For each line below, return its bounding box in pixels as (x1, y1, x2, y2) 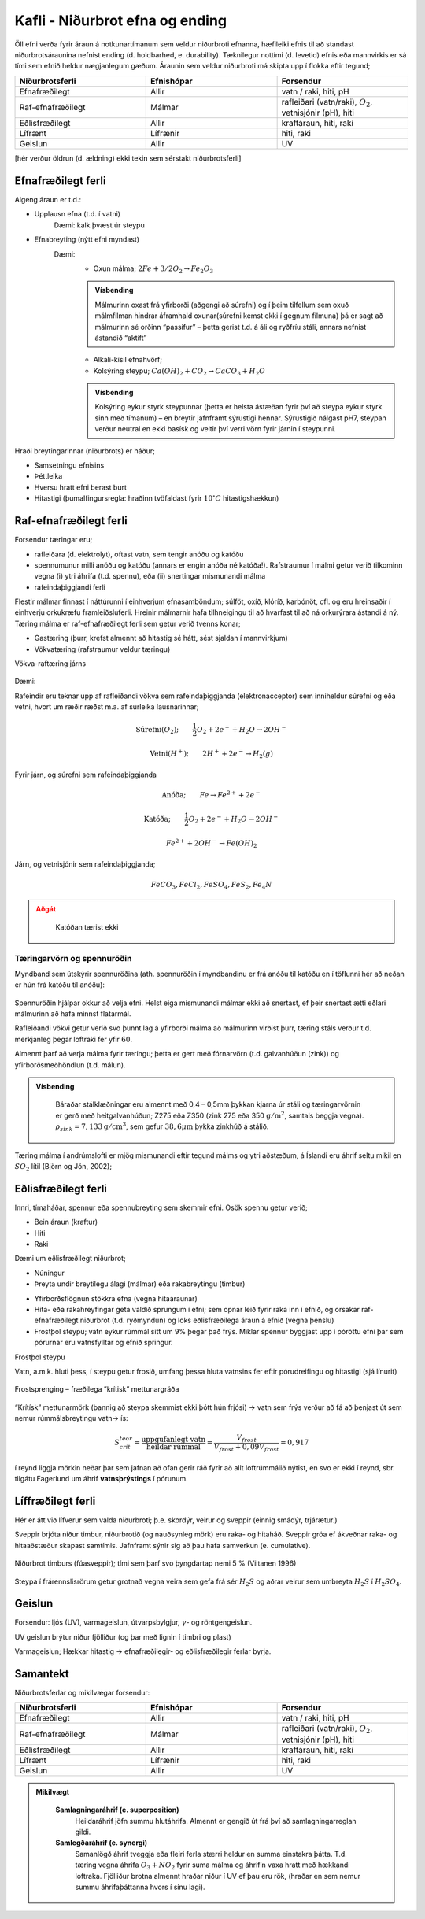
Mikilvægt (35, 1787, 70, 1796)
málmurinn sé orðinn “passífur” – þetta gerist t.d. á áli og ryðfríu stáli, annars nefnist (94, 322, 367, 331)
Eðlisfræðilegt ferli (14, 1181, 108, 1196)
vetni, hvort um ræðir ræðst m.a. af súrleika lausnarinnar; (14, 702, 200, 712)
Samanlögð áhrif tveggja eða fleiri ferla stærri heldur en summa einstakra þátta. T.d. (75, 1849, 348, 1858)
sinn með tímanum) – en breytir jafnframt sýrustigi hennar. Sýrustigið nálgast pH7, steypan (94, 413, 387, 423)
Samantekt (14, 1667, 70, 1681)
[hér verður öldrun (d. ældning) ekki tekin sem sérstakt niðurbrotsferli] (14, 153, 242, 163)
